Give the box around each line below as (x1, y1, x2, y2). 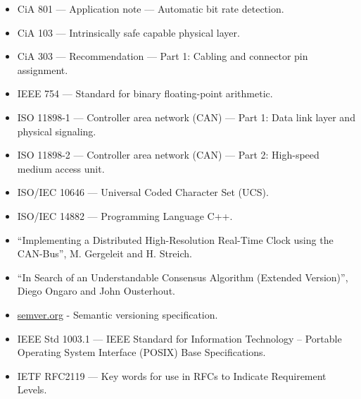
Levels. (17, 382, 47, 397)
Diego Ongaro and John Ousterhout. (17, 283, 175, 298)
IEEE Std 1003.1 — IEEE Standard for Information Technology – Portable (17, 331, 342, 345)
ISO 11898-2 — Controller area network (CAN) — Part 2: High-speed (17, 147, 319, 162)
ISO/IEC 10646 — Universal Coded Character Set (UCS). (17, 185, 269, 199)
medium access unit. (17, 161, 105, 176)
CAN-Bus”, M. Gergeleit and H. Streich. (17, 246, 192, 261)
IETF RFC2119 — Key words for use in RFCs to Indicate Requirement (17, 368, 327, 383)
